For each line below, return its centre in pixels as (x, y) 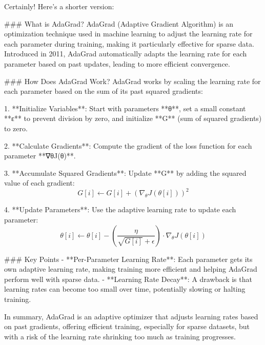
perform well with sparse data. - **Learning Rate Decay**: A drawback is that (128, 279)
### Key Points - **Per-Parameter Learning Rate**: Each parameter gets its (128, 259)
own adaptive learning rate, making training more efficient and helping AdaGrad (131, 269)
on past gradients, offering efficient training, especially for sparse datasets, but (127, 326)
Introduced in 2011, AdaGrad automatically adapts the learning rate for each (126, 54)
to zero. (16, 128)
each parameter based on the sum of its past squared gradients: (104, 91)
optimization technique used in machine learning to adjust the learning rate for (128, 34)
